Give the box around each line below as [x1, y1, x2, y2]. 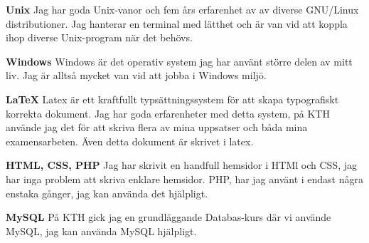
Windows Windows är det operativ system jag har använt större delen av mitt [6, 53, 353, 68]
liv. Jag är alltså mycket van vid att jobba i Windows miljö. [6, 68, 267, 83]
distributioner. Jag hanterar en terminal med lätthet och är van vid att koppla [6, 16, 348, 31]
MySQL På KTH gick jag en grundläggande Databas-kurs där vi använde [6, 210, 331, 224]
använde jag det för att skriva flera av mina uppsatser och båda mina [6, 120, 308, 135]
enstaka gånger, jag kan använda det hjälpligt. [6, 185, 208, 200]
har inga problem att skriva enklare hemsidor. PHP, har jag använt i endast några [6, 171, 363, 186]
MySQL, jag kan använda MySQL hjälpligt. [6, 223, 197, 238]
